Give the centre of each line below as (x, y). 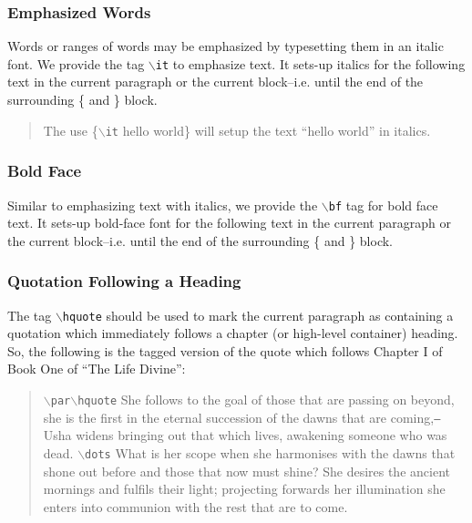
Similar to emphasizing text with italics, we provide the (163, 205)
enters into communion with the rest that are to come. (195, 506)
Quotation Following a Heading (124, 281)
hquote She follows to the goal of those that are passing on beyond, (266, 400)
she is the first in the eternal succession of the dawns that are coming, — (242, 417)
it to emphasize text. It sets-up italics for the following (310, 63)
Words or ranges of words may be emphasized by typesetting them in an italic (226, 46)
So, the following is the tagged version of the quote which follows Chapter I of (225, 350)
